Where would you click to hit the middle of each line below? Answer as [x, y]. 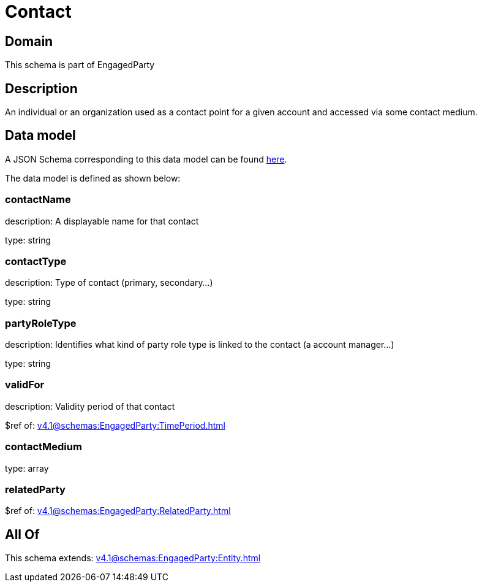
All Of [22, 534]
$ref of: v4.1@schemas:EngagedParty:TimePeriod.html [115, 425]
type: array [27, 468]
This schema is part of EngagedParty [80, 65]
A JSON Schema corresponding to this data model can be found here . [146, 159]
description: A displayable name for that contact [102, 221]
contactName [38, 200]
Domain [29, 41]
